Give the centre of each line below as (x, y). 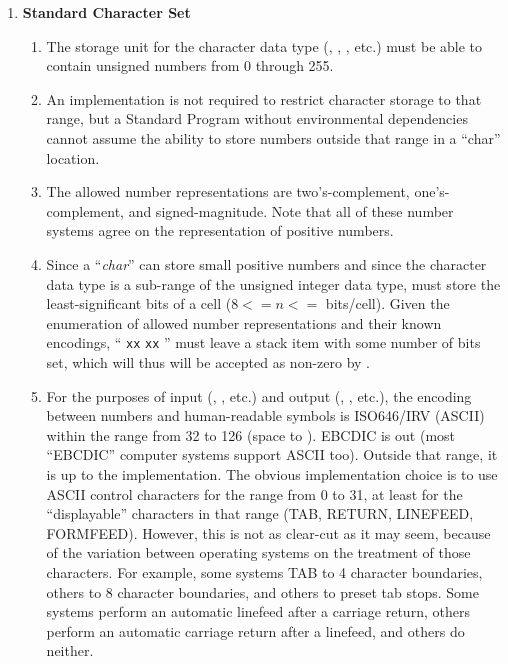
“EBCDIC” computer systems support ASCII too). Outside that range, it (272, 454)
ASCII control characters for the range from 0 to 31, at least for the (254, 493)
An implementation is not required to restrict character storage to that (264, 98)
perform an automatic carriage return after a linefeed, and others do (255, 630)
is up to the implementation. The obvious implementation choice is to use (272, 473)
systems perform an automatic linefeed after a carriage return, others (258, 611)
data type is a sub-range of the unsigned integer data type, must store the (273, 283)
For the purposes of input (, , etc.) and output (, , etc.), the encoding (259, 395)
